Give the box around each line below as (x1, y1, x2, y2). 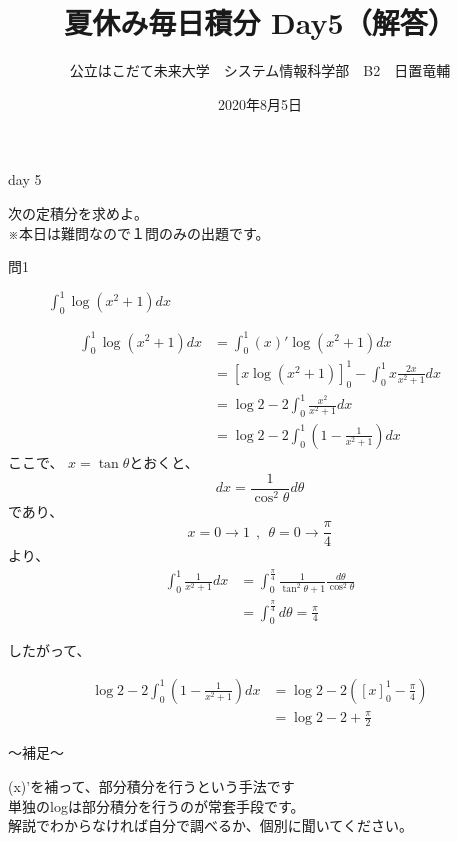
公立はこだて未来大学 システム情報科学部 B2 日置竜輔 (69, 60, 451, 81)
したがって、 (8, 640, 91, 661)
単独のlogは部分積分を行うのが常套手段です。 (8, 795, 305, 816)
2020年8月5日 (218, 93, 302, 114)
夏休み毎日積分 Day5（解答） (64, 2, 456, 43)
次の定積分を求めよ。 (8, 202, 148, 223)
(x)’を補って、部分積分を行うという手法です (8, 775, 295, 796)
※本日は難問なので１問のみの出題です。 (8, 222, 270, 243)
